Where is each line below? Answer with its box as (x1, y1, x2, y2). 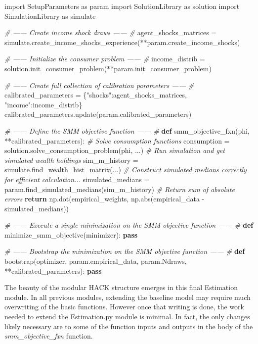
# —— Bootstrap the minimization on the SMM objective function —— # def (4, 246, 245, 256)
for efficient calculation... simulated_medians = (4, 174, 150, 184)
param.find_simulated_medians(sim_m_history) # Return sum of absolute (4, 184, 235, 194)
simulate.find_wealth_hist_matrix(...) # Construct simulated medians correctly (4, 164, 247, 175)
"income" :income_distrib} (4, 99, 83, 109)
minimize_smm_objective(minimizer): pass (4, 229, 138, 240)
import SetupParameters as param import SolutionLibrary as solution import (4, 1, 240, 11)
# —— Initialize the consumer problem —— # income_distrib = (4, 53, 205, 64)
